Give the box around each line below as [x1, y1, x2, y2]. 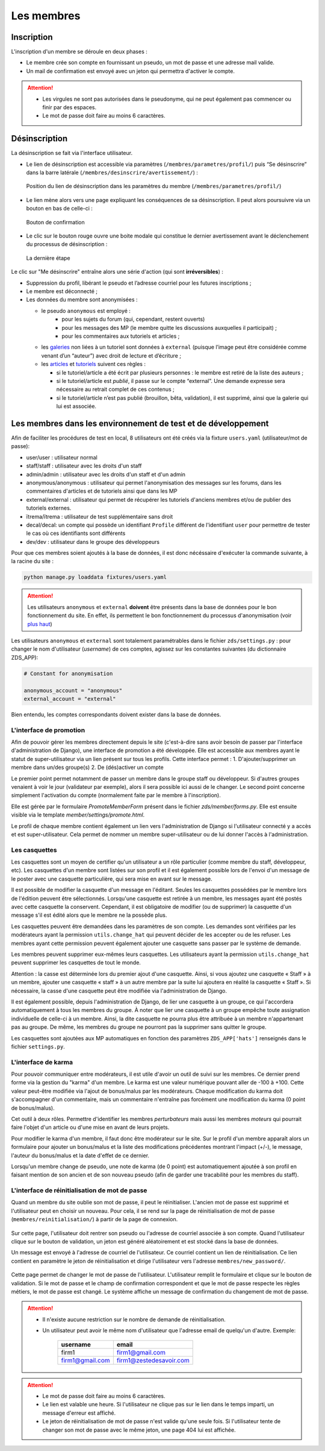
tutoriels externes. [26, 504, 72, 512]
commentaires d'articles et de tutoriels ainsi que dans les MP [26, 487, 178, 495]
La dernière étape [26, 254, 70, 262]
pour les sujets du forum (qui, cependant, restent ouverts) [61, 315, 205, 323]
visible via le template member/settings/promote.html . [11, 811, 145, 818]
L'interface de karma [11, 1058, 73, 1066]
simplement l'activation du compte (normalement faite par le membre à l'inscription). [11, 792, 221, 799]
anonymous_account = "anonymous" [23, 687, 123, 694]
